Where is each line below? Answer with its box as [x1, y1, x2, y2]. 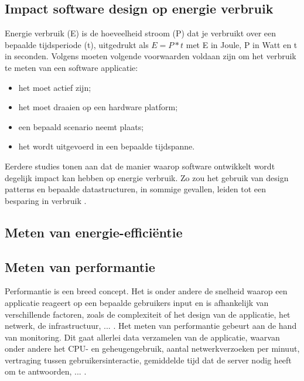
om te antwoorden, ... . [5, 365, 87, 377]
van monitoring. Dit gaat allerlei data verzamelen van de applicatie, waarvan [5, 331, 280, 343]
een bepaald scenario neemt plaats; [18, 120, 144, 132]
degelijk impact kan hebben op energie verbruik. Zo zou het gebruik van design [5, 171, 289, 183]
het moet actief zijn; [18, 81, 91, 93]
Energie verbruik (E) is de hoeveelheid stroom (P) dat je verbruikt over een [5, 27, 276, 39]
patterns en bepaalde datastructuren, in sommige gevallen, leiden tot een [5, 183, 267, 195]
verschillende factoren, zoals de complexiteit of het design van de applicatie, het [5, 308, 291, 320]
